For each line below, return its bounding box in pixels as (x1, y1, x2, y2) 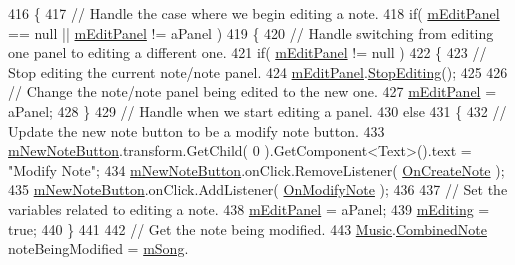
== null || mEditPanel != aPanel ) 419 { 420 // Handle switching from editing (8, 22, 494, 43)
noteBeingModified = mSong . (8, 238, 189, 259)
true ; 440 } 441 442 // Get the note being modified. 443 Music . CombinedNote (8, 218, 487, 239)
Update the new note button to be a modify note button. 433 (8, 120, 385, 141)
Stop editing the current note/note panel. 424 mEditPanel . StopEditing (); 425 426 (8, 61, 508, 82)
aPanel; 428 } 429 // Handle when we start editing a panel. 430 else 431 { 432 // (8, 100, 507, 121)
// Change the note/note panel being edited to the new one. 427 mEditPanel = (8, 81, 497, 102)
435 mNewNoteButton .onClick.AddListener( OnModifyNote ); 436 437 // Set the (8, 179, 508, 200)
